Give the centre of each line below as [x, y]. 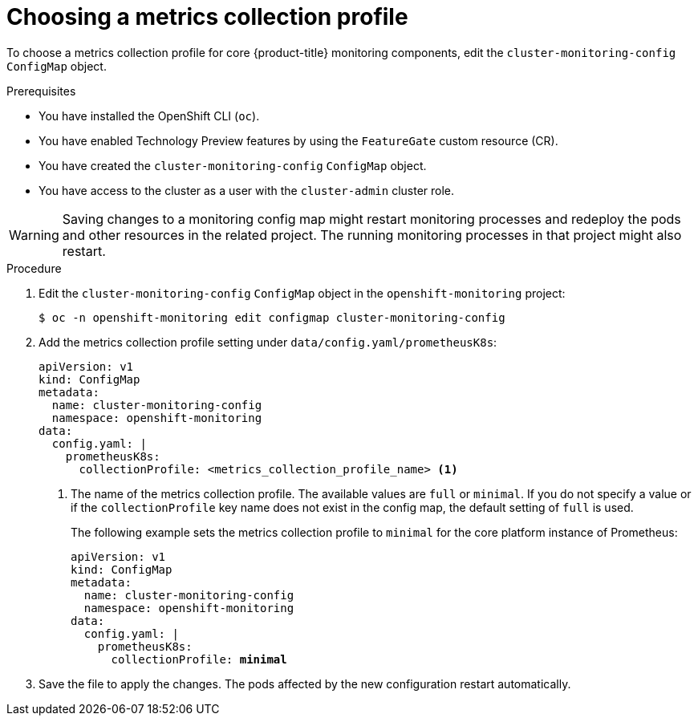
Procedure [34, 268]
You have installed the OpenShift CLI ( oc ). [149, 116]
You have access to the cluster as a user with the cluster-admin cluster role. [247, 190]
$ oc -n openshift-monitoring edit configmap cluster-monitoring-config [272, 317]
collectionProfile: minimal [199, 659]
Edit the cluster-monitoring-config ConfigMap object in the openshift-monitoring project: [302, 293]
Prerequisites [41, 91]
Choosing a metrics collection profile [207, 17]
